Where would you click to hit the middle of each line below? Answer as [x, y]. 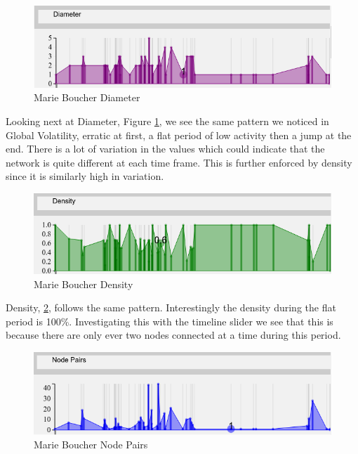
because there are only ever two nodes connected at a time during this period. [173, 335]
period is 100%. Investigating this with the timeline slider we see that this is [170, 321]
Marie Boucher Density [84, 284]
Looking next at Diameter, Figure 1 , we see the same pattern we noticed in [167, 121]
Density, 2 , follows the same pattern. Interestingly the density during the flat [171, 307]
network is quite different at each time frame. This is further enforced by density [179, 162]
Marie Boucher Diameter [87, 97]
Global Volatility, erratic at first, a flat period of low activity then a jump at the [179, 135]
